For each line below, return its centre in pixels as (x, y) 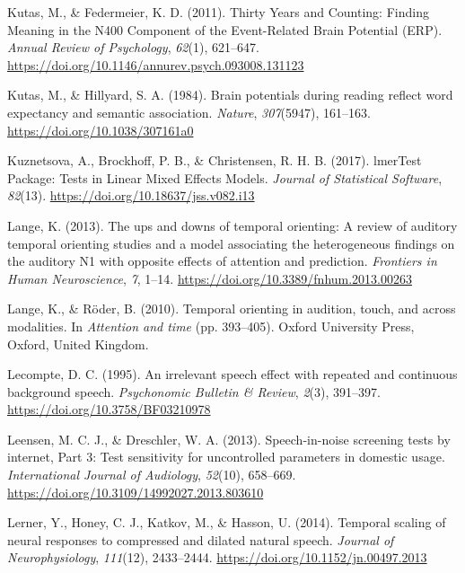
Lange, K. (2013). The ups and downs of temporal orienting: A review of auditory (232, 225)
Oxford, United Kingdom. (78, 344)
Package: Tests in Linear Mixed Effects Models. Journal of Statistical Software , (225, 177)
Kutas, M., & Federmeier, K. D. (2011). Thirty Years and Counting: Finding (218, 12)
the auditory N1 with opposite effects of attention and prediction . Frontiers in (222, 261)
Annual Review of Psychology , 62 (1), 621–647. (133, 47)
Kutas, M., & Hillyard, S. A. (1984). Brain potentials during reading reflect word (230, 95)
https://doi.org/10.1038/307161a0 (101, 130)
